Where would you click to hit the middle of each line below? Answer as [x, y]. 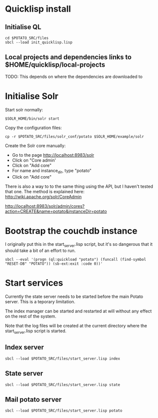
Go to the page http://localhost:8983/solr [53, 155]
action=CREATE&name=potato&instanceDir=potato [56, 211]
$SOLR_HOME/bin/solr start [32, 118]
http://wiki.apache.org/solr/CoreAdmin [43, 197]
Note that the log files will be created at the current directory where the [76, 326]
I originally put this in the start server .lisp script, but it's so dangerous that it [79, 245]
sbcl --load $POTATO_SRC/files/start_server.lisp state [63, 385]
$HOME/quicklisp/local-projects [55, 65]
